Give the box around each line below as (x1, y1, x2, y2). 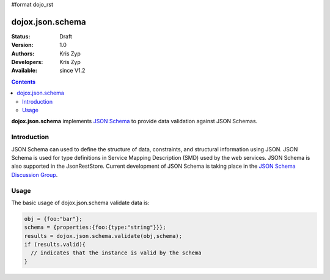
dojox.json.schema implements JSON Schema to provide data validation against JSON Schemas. (11, 118, 258, 125)
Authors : (11, 49, 35, 57)
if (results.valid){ (24, 241, 86, 248)
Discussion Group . (11, 171, 58, 178)
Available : (11, 67, 38, 74)
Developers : (11, 59, 43, 66)
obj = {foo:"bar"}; (24, 215, 82, 222)
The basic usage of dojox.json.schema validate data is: (11, 199, 150, 206)
